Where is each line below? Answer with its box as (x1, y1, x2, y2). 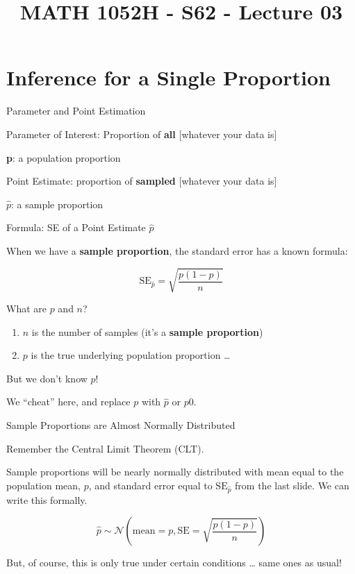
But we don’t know (6, 371, 88, 385)
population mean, (6, 478, 81, 492)
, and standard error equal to (88, 478, 213, 492)
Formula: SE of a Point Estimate (6, 220, 146, 235)
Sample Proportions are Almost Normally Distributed (6, 417, 236, 432)
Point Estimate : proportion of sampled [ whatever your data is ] (6, 174, 277, 188)
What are (6, 301, 47, 316)
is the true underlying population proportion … (31, 348, 231, 362)
